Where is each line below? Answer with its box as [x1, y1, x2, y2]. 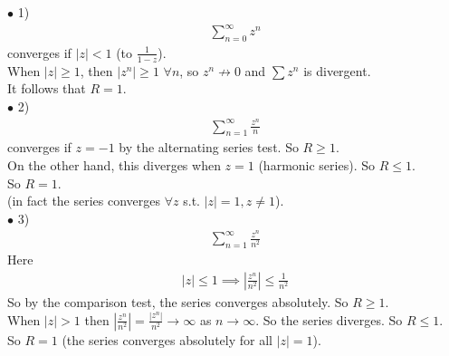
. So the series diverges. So [255, 310, 403, 329]
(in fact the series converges [7, 191, 161, 210]
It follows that [7, 79, 86, 98]
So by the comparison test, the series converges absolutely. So [7, 292, 349, 311]
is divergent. [303, 61, 371, 80]
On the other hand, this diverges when [7, 156, 221, 175]
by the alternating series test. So [119, 138, 299, 157]
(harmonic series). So [258, 156, 375, 175]
